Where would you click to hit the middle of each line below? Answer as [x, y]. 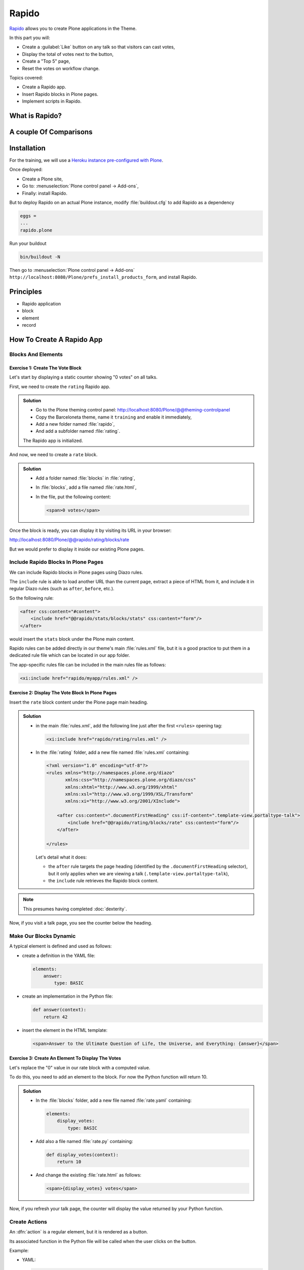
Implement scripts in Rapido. [52, 101]
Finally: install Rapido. [45, 193]
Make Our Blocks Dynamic [43, 936]
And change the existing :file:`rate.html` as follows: [89, 1175]
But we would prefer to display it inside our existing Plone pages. [77, 549]
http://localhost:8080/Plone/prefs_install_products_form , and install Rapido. [103, 277]
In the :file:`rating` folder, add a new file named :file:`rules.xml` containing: [113, 752]
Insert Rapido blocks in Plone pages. [60, 94]
